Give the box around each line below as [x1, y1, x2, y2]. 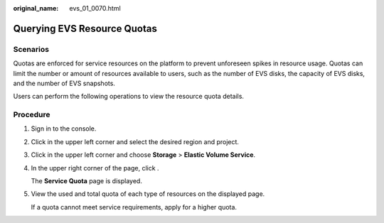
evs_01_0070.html [69, 4, 121, 12]
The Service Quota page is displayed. [31, 177, 142, 185]
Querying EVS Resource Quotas [13, 22, 158, 35]
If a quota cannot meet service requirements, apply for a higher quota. [31, 202, 238, 211]
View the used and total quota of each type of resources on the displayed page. [31, 190, 265, 198]
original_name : [13, 4, 59, 12]
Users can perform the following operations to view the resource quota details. [13, 92, 245, 101]
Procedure [13, 110, 50, 120]
